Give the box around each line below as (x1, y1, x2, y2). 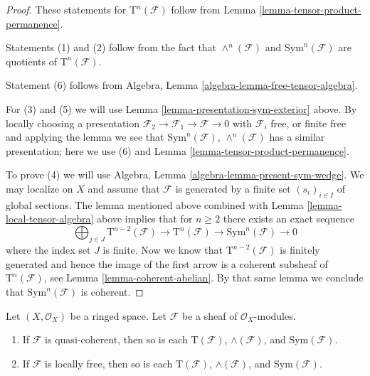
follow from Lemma (171, 2, 256, 16)
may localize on (6, 181, 73, 195)
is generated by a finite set (175, 181, 291, 195)
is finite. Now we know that (102, 242, 223, 257)
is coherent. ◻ (80, 284, 144, 299)
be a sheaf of (181, 308, 238, 323)
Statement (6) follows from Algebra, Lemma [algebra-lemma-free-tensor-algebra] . (6, 77, 358, 92)
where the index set (6, 242, 91, 257)
